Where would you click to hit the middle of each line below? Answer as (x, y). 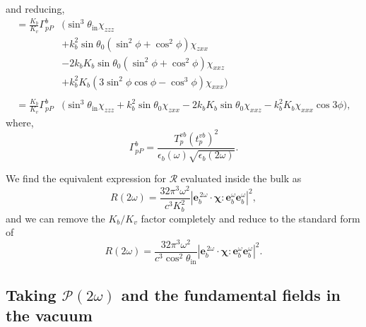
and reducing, (35, 8)
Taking (31, 294)
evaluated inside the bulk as (241, 178)
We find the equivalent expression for (86, 178)
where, (20, 122)
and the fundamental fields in (231, 294)
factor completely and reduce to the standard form (250, 218)
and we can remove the (55, 218)
